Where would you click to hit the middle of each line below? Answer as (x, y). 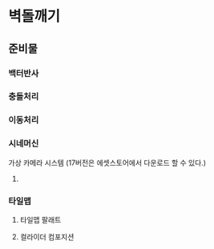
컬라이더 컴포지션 (47, 236)
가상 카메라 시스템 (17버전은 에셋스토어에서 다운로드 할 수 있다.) (107, 163)
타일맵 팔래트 (40, 219)
